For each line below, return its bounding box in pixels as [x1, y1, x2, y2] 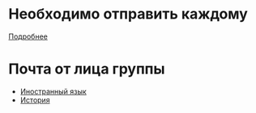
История [19, 94, 50, 105]
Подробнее [8, 31, 49, 41]
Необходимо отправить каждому [8, 5, 249, 23]
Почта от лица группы [8, 60, 165, 78]
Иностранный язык [19, 86, 87, 96]
